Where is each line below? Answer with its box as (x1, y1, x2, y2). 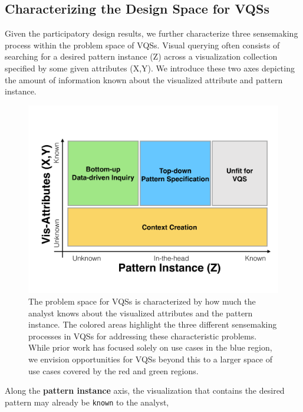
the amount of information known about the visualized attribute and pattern (5, 73, 283, 86)
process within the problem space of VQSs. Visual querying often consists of (5, 38, 280, 51)
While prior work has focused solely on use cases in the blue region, (28, 341, 272, 354)
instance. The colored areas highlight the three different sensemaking (28, 318, 277, 331)
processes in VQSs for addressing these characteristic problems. (28, 329, 257, 342)
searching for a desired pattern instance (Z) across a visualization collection (5, 50, 278, 63)
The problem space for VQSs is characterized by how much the (28, 295, 256, 307)
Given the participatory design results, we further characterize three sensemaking (5, 27, 298, 40)
